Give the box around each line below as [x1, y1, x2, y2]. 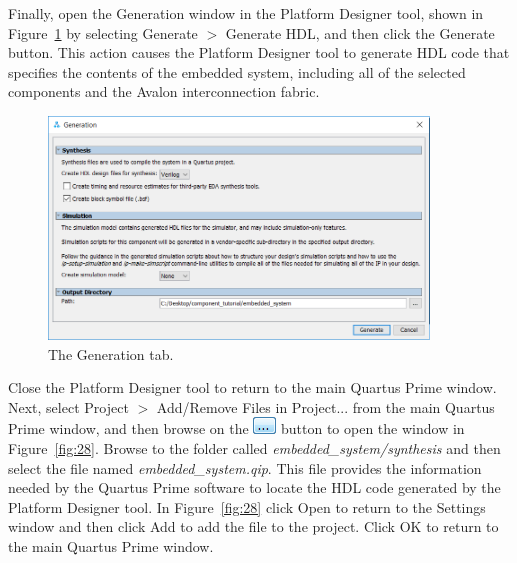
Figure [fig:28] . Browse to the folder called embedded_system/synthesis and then [8, 437, 501, 458]
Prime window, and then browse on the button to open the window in [8, 418, 465, 439]
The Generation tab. [48, 343, 174, 364]
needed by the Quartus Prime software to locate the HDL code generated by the [8, 477, 501, 498]
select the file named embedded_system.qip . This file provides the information [8, 457, 482, 478]
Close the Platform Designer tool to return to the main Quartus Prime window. [8, 377, 497, 398]
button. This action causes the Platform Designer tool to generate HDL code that [8, 42, 510, 63]
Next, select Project [8, 396, 129, 417]
